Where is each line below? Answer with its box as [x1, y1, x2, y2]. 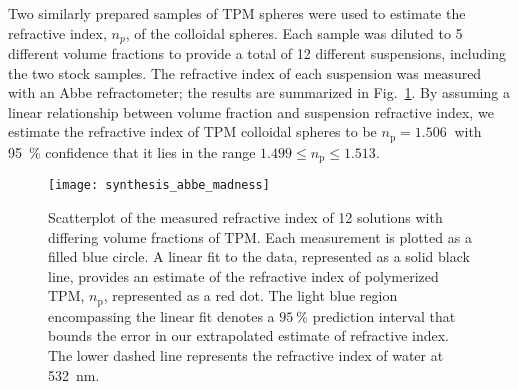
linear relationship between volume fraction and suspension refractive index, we [8, 101, 494, 122]
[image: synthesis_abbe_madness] [48, 178, 270, 193]
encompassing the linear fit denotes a [48, 305, 275, 326]
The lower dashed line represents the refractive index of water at [48, 345, 444, 365]
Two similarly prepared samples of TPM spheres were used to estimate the [8, 3, 466, 23]
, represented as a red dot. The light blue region [103, 285, 398, 306]
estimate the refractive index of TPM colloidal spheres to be [8, 121, 377, 142]
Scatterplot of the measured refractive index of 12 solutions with [48, 206, 443, 227]
